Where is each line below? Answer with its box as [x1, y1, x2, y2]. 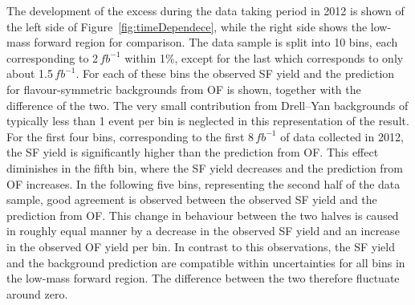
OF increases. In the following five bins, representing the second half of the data [6, 175, 401, 192]
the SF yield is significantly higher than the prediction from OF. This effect [6, 144, 379, 161]
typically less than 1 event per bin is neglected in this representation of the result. [6, 112, 409, 129]
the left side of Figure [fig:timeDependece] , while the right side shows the [6, 18, 368, 35]
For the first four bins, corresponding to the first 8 [6, 128, 254, 144]
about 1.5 [6, 65, 53, 82]
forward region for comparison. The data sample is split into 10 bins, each [34, 34, 398, 51]
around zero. [6, 285, 68, 302]
